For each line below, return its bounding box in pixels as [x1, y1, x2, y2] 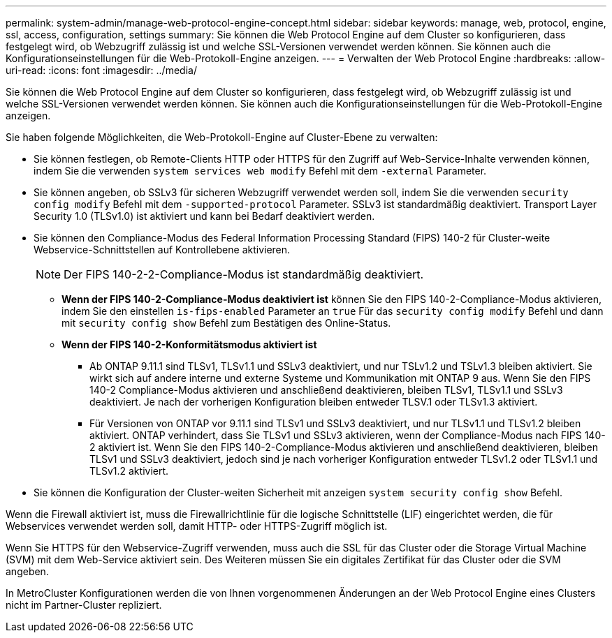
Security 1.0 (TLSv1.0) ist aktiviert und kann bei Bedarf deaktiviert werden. [34, 210, 375, 222]
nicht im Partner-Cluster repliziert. [6, 599, 162, 611]
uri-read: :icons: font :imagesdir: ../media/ [6, 64, 197, 76]
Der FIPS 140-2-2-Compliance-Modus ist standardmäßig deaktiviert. [64, 267, 424, 281]
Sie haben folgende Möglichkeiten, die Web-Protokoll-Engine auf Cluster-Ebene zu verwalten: [6, 131, 438, 143]
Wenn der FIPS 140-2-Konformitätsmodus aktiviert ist [61, 339, 317, 350]
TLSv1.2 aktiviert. [89, 465, 169, 477]
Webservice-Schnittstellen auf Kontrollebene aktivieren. [34, 244, 291, 255]
